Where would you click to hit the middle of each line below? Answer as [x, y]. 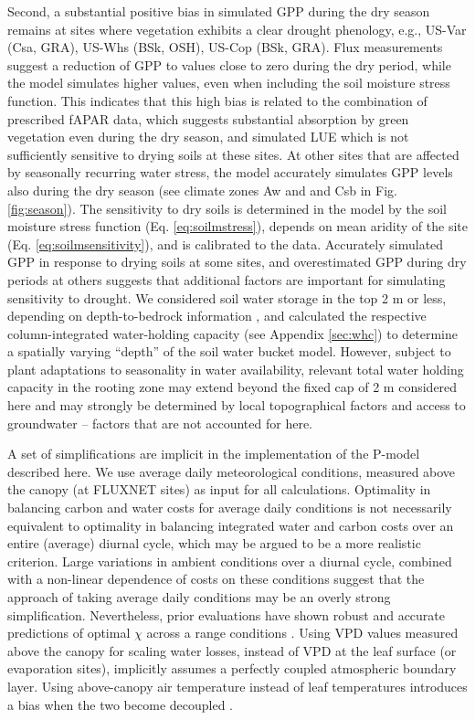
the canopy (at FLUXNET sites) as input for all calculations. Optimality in [219, 489]
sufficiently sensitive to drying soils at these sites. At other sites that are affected [233, 154]
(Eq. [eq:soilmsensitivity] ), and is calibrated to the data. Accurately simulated [226, 244]
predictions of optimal [69, 633]
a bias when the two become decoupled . [121, 704]
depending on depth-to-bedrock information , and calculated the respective [217, 316]
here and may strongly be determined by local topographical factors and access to [237, 405]
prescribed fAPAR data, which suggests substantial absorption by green [208, 118]
